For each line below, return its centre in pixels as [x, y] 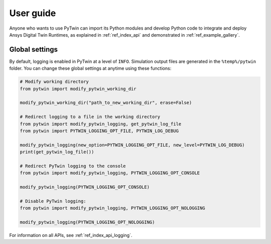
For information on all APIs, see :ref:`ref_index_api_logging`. [71, 235]
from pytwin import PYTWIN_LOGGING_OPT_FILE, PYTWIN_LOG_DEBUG [99, 131]
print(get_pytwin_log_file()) [57, 152]
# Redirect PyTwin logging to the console [73, 166]
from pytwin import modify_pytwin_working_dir [78, 89]
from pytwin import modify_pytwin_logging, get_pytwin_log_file [101, 124]
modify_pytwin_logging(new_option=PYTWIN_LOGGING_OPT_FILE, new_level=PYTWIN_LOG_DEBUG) [132, 145]
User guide [33, 13]
